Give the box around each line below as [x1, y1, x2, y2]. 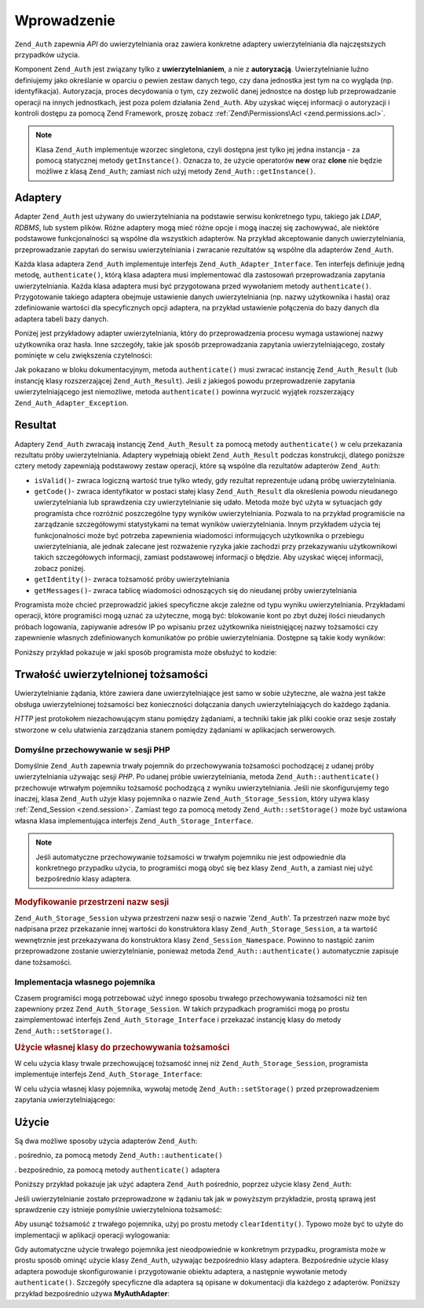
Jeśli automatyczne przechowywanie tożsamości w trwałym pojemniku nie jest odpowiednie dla [35, 852, 346, 862]
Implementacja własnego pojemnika [14, 976, 156, 987]
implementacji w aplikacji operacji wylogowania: [14, 1230, 170, 1240]
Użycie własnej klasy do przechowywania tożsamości [14, 1042, 230, 1053]
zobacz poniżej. [34, 563, 86, 573]
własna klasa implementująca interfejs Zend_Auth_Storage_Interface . [14, 815, 254, 825]
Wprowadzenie [14, 12, 115, 29]
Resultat [14, 419, 57, 432]
